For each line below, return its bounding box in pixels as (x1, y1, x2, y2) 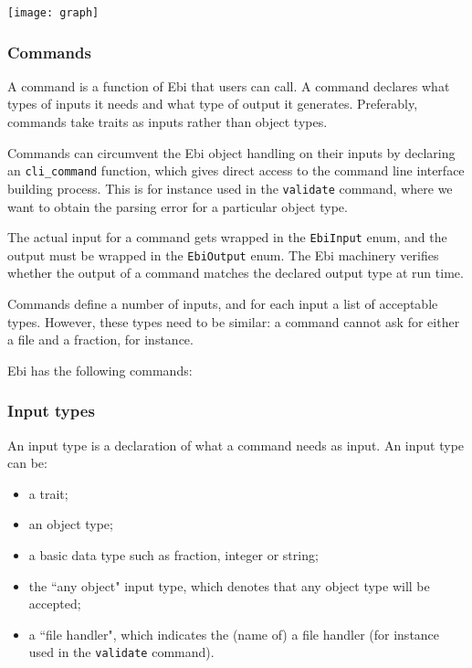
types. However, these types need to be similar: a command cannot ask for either (7, 312, 460, 331)
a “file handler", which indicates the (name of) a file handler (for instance (28, 624, 440, 643)
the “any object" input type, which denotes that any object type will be (28, 576, 430, 595)
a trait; (28, 483, 68, 503)
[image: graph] (7, 6, 100, 19)
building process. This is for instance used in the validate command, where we (7, 178, 453, 197)
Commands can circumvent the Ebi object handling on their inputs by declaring (7, 143, 456, 162)
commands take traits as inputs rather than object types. (7, 112, 328, 132)
